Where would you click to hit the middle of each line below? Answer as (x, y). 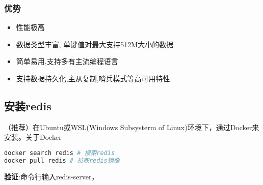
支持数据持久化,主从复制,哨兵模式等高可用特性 (93, 78)
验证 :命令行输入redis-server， (51, 176)
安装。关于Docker (33, 137)
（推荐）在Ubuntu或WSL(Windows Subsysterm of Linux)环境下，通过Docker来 (132, 127)
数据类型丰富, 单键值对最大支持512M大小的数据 (95, 44)
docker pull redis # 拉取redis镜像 (62, 160)
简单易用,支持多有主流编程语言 (67, 61)
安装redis (28, 105)
